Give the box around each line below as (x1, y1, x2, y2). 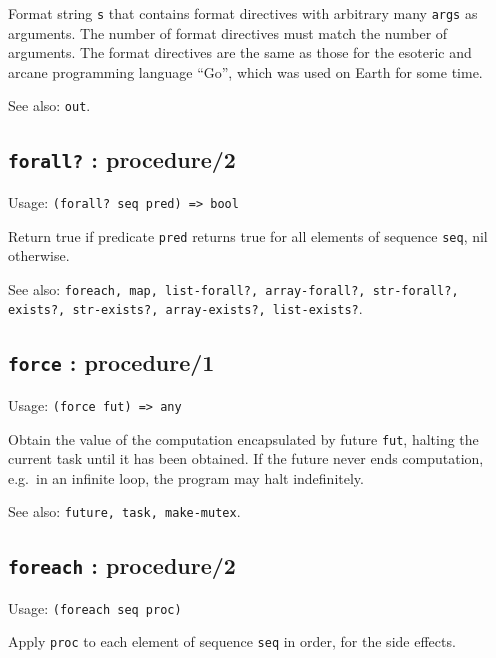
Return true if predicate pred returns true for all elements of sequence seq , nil (8, 225, 488, 246)
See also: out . (8, 95, 91, 116)
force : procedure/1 (8, 347, 215, 378)
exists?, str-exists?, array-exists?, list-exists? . (8, 298, 363, 319)
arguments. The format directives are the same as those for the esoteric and (8, 42, 472, 63)
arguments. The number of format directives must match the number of (8, 22, 448, 43)
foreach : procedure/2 (8, 550, 236, 581)
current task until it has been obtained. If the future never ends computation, (8, 448, 484, 469)
